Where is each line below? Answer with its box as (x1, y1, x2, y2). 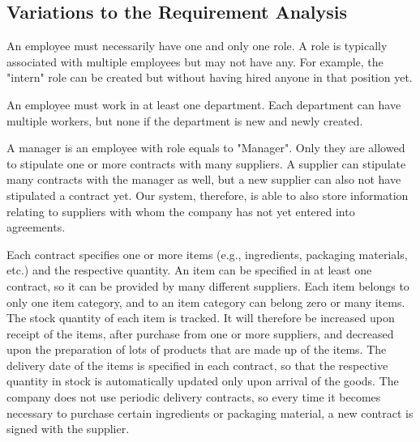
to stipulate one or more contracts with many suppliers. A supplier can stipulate (6, 155, 406, 172)
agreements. (6, 219, 66, 236)
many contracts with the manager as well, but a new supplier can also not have (6, 171, 401, 188)
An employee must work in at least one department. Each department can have (6, 96, 401, 113)
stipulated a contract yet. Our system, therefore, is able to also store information (6, 186, 409, 203)
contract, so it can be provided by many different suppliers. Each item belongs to (6, 277, 409, 294)
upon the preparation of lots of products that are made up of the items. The (6, 341, 387, 358)
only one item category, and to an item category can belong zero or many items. (6, 293, 405, 310)
